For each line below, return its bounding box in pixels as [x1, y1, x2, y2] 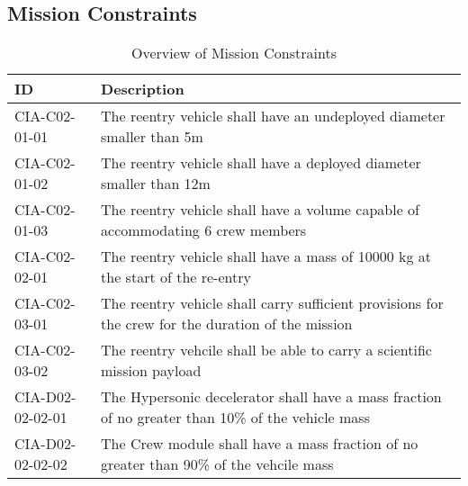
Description [101, 78, 184, 100]
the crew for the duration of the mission [101, 313, 353, 335]
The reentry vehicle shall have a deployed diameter [101, 152, 421, 174]
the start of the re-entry [101, 266, 251, 288]
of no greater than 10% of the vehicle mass [101, 407, 370, 428]
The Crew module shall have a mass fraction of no [101, 433, 418, 454]
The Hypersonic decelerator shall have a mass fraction [101, 386, 442, 408]
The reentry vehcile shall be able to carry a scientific [101, 339, 432, 361]
